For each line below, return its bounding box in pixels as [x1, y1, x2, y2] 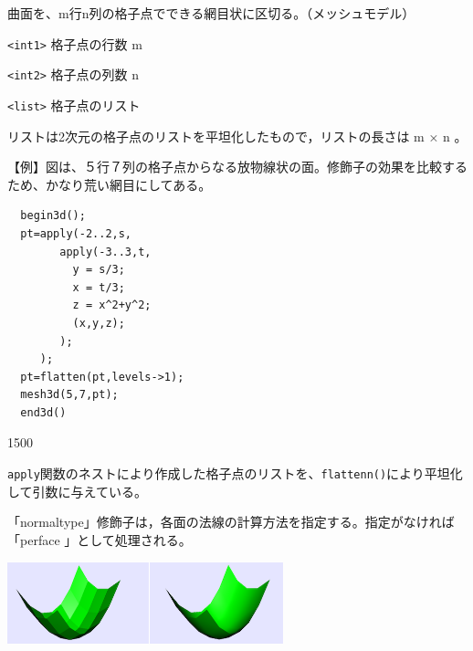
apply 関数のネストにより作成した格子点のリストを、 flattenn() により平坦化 [7, 464, 463, 483]
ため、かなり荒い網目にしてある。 [7, 174, 212, 194]
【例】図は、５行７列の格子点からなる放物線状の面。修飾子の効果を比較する [7, 157, 468, 176]
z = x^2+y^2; [72, 299, 152, 312]
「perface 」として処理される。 [7, 530, 192, 549]
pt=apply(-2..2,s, [20, 226, 132, 240]
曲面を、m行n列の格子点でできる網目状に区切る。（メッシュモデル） [7, 4, 415, 22]
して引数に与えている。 [7, 481, 147, 500]
